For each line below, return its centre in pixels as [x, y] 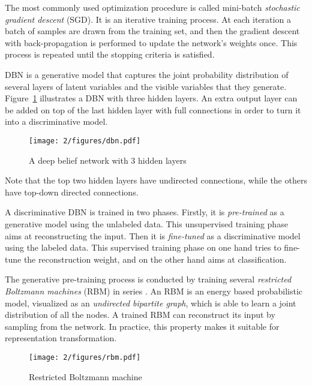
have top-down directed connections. [72, 192]
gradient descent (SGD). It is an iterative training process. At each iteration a [148, 19]
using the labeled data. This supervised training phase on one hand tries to [143, 247]
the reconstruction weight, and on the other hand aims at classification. [155, 259]
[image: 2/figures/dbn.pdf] [85, 141]
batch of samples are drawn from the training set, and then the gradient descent [152, 31]
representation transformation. [61, 338]
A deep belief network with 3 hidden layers [108, 160]
